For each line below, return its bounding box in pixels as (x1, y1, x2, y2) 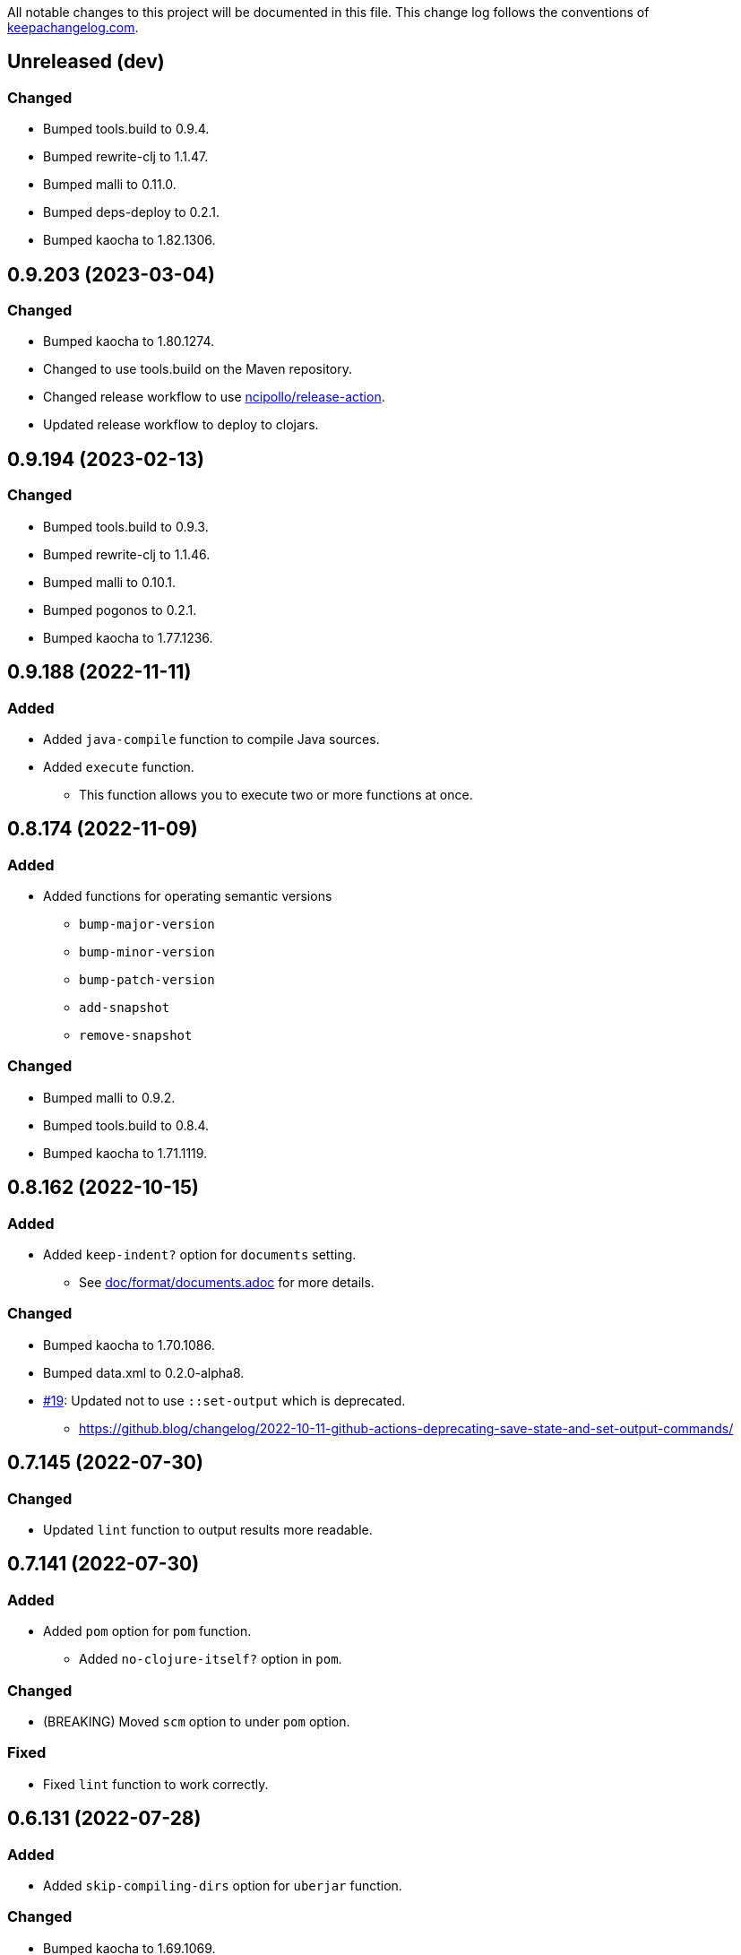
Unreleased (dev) (7, 50, 165, 74)
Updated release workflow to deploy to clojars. (43, 417, 319, 433)
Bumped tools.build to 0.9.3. (43, 518, 209, 534)
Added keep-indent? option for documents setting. (43, 1247, 357, 1263)
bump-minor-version (79, 945, 215, 960)
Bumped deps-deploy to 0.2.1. (43, 204, 220, 221)
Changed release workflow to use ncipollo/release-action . (43, 389, 385, 405)
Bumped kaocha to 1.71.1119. (43, 1145, 208, 1161)
